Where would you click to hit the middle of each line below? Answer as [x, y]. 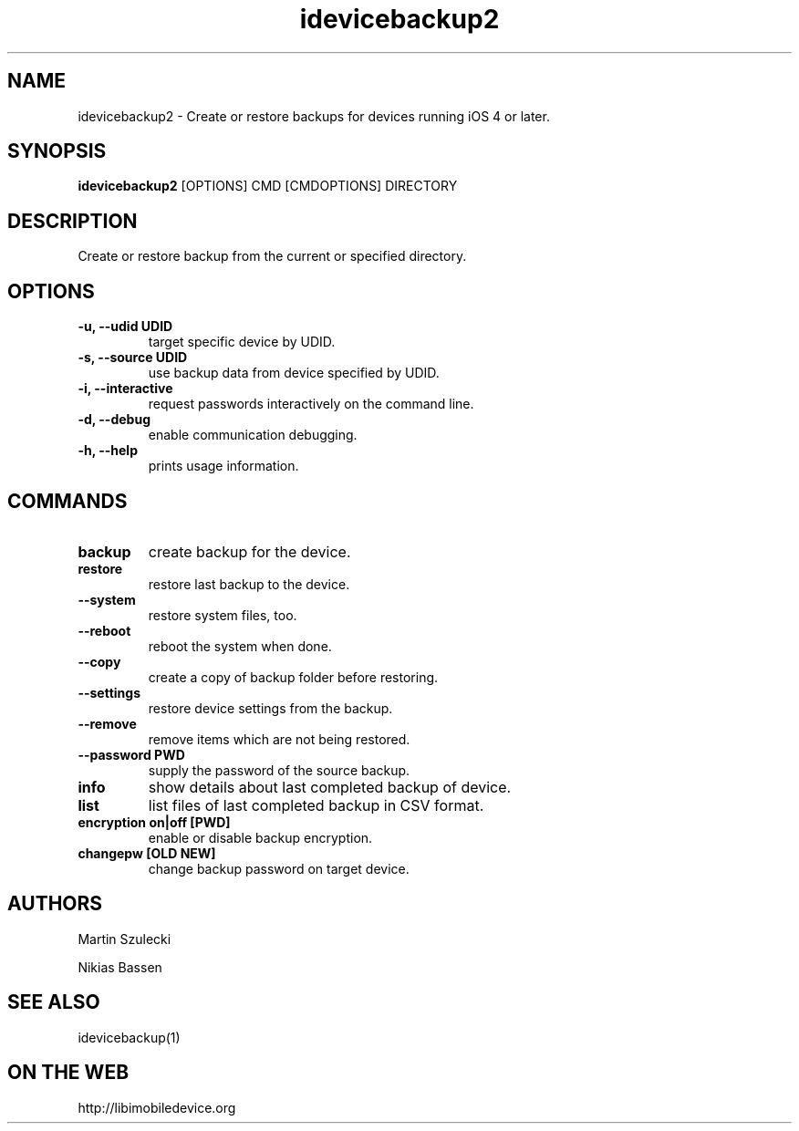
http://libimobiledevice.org [157, 1107]
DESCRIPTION [73, 221]
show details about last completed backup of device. [330, 787]
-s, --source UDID [133, 358]
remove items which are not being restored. [279, 739]
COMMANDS [67, 501]
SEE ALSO [54, 1002]
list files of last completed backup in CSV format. [316, 805]
